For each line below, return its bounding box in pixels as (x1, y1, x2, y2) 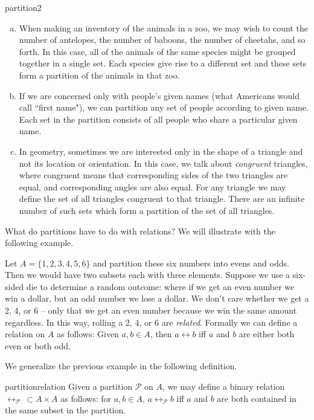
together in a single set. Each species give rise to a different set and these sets (19, 57, 307, 69)
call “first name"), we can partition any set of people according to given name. (19, 101, 309, 114)
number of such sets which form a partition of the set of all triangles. (19, 204, 275, 216)
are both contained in (217, 392, 296, 404)
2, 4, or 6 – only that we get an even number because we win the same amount (5, 304, 297, 317)
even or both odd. (5, 339, 71, 352)
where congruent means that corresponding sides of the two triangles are (19, 169, 288, 181)
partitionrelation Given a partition (5, 380, 133, 393)
